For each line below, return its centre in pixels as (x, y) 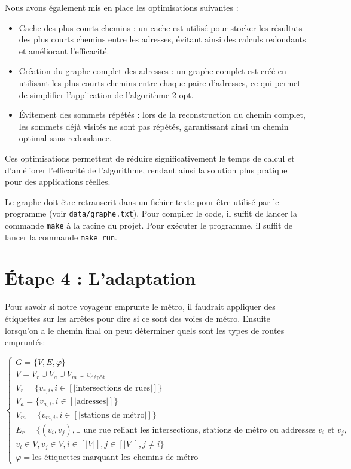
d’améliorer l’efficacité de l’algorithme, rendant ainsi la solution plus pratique (146, 170)
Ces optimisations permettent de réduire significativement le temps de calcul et (150, 158)
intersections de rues (113, 388)
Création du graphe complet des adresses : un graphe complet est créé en (152, 71)
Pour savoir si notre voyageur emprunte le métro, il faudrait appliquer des (140, 307)
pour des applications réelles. (58, 182)
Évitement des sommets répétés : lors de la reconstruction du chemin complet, (162, 115)
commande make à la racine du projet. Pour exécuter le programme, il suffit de (149, 225)
